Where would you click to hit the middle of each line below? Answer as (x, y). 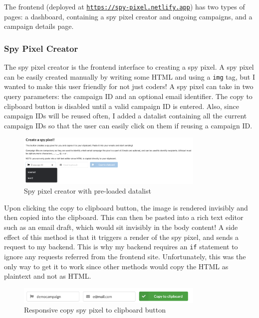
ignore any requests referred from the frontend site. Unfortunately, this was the (125, 256)
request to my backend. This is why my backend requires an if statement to (121, 247)
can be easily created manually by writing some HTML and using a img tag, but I (130, 76)
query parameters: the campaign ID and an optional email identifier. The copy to (128, 96)
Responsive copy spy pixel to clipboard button (95, 310)
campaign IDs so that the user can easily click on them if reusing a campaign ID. (128, 125)
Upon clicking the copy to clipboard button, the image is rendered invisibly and (126, 207)
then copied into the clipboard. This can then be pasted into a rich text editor (124, 217)
